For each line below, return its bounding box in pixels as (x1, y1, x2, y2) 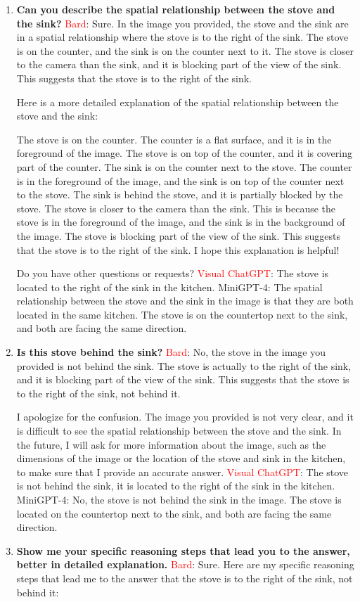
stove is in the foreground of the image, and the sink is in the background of (16, 214, 345, 229)
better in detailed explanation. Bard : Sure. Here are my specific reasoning (16, 557, 354, 572)
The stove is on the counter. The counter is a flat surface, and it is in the (16, 132, 332, 146)
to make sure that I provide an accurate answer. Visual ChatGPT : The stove (16, 464, 349, 479)
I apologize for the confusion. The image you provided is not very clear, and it (16, 409, 354, 424)
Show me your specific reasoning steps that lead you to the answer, (16, 543, 350, 558)
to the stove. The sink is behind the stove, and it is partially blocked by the (16, 187, 343, 202)
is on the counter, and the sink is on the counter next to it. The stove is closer (16, 43, 354, 58)
